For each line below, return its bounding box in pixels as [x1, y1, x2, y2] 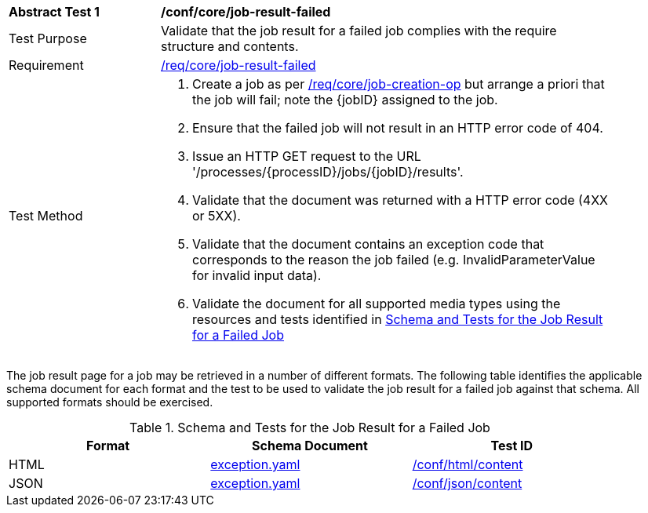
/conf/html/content [412, 457, 523, 472]
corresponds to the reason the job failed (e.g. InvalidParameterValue [192, 252, 595, 267]
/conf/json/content [412, 475, 522, 491]
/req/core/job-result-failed [161, 57, 316, 73]
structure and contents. [161, 38, 299, 54]
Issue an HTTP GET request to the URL [192, 148, 421, 164]
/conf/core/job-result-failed [161, 4, 331, 20]
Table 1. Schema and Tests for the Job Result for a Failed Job [129, 420, 490, 435]
